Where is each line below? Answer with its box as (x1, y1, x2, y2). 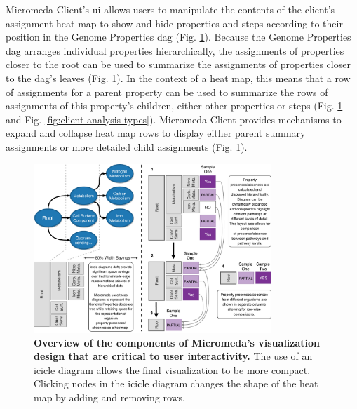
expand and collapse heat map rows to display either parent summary (6, 126, 306, 140)
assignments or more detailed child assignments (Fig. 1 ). (6, 139, 248, 154)
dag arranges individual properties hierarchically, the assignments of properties (6, 43, 344, 58)
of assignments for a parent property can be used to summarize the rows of (6, 84, 328, 99)
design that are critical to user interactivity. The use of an (34, 349, 313, 363)
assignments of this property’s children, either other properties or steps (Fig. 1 (6, 98, 343, 113)
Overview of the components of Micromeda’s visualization (34, 335, 321, 349)
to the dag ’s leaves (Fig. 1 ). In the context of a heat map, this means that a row (6, 70, 351, 85)
